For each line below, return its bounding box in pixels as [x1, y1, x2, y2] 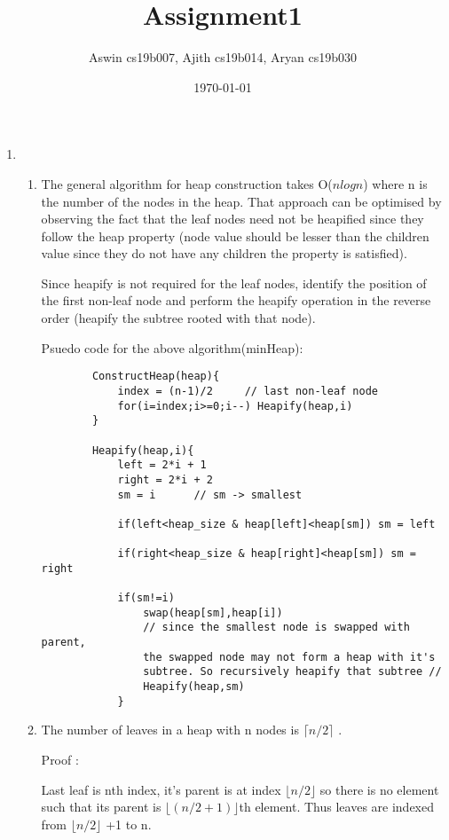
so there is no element [319, 780, 439, 798]
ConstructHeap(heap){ [91, 370, 220, 383]
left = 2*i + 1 [117, 459, 207, 472]
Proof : [41, 750, 79, 768]
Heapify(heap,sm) [143, 680, 245, 694]
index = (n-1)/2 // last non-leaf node [117, 384, 379, 397]
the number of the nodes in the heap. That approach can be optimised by [41, 192, 442, 210]
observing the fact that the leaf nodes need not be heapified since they [41, 209, 424, 228]
